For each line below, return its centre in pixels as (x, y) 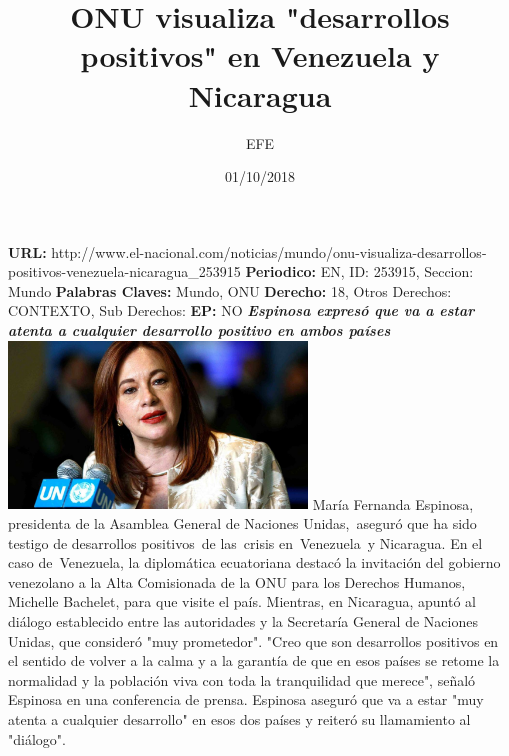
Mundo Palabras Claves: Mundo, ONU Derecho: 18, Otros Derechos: (230, 290)
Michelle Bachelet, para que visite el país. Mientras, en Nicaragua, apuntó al (242, 601)
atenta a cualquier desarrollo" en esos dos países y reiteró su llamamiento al (239, 718)
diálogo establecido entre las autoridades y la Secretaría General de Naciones (243, 620)
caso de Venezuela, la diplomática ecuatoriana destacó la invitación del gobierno (254, 562)
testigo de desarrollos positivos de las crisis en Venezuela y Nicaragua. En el (245, 542)
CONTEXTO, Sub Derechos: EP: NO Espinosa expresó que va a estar (241, 310)
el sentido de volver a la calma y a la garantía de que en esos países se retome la (254, 660)
